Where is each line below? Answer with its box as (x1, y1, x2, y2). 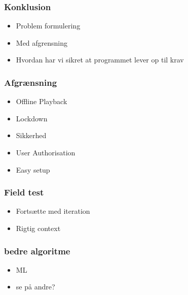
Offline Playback (16, 96, 67, 107)
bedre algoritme (4, 244, 70, 257)
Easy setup (16, 164, 50, 175)
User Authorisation (16, 147, 76, 157)
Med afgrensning (16, 37, 68, 48)
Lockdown (16, 113, 48, 123)
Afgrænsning (4, 76, 57, 88)
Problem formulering (16, 20, 81, 31)
